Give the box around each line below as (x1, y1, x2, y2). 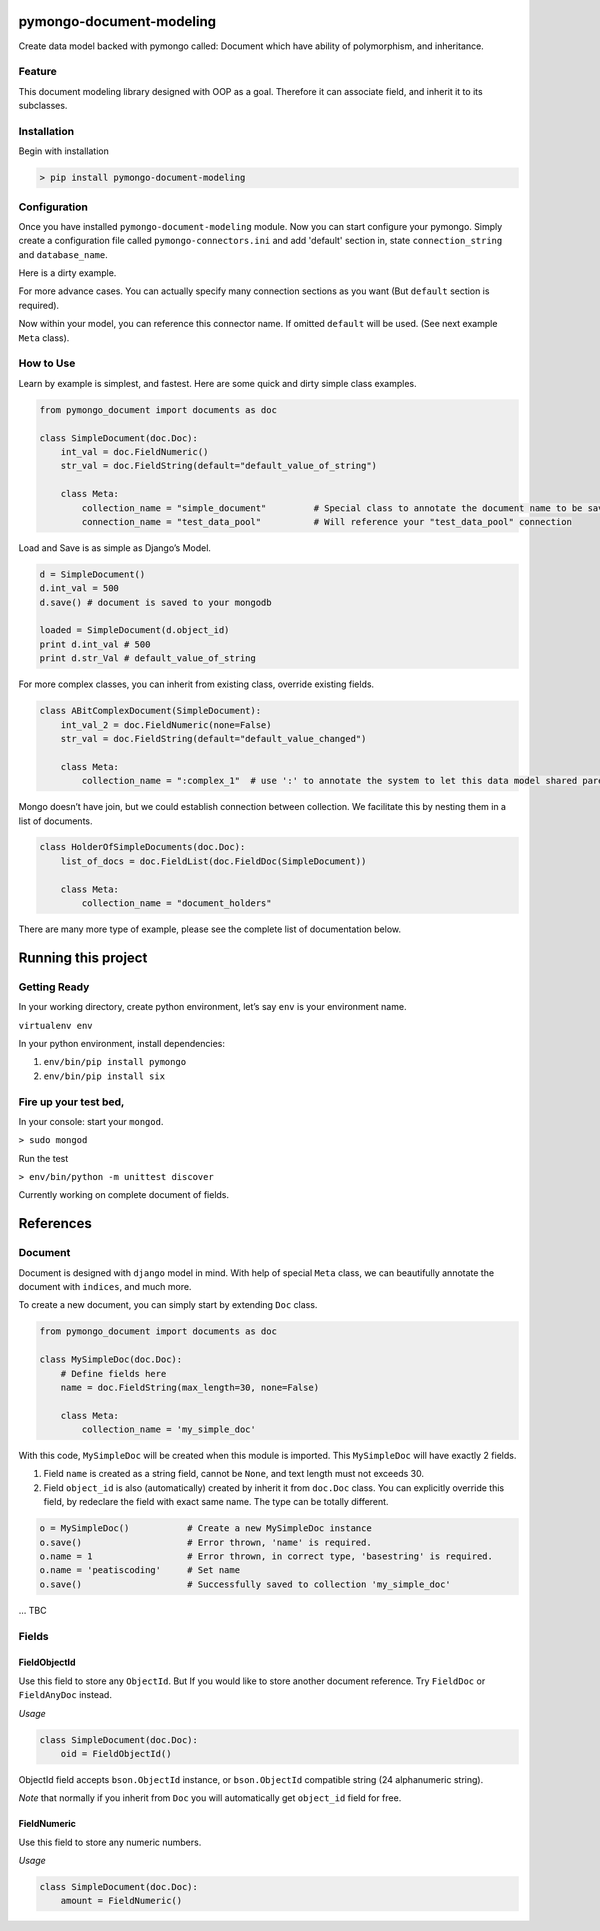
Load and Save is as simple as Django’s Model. (18, 541, 212, 554)
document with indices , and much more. (18, 1281, 192, 1292)
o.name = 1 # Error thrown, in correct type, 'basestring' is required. (39, 1551, 494, 1562)
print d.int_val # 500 (39, 638, 151, 650)
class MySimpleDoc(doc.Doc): (39, 1354, 183, 1365)
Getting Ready (18, 980, 90, 994)
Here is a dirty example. (18, 267, 117, 279)
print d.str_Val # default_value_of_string (39, 653, 257, 664)
